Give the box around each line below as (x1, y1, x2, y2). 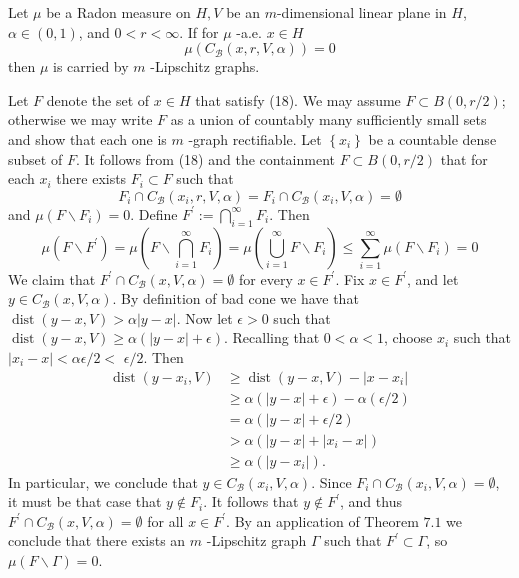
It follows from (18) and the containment (84, 148, 336, 169)
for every (239, 268, 293, 289)
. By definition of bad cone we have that (112, 288, 359, 309)
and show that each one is (8, 128, 167, 149)
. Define (130, 203, 178, 224)
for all (147, 510, 184, 531)
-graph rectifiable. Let (188, 128, 322, 149)
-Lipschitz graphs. (150, 56, 260, 77)
